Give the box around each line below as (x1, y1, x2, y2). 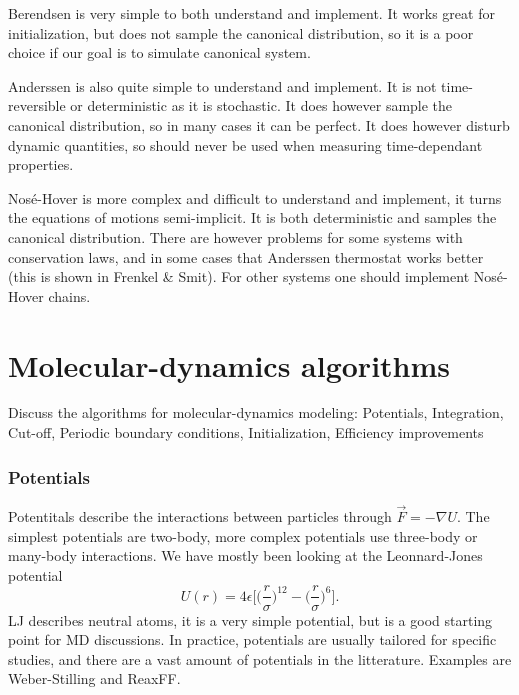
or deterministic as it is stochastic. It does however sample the (70, 95, 453, 116)
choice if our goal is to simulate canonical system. (8, 42, 311, 63)
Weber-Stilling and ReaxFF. (8, 668, 181, 689)
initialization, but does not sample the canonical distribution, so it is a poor (8, 22, 474, 43)
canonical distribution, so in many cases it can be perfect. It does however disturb (8, 114, 510, 135)
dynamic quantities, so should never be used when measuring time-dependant (8, 134, 483, 155)
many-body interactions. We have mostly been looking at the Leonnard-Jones (8, 545, 483, 566)
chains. (48, 285, 91, 306)
